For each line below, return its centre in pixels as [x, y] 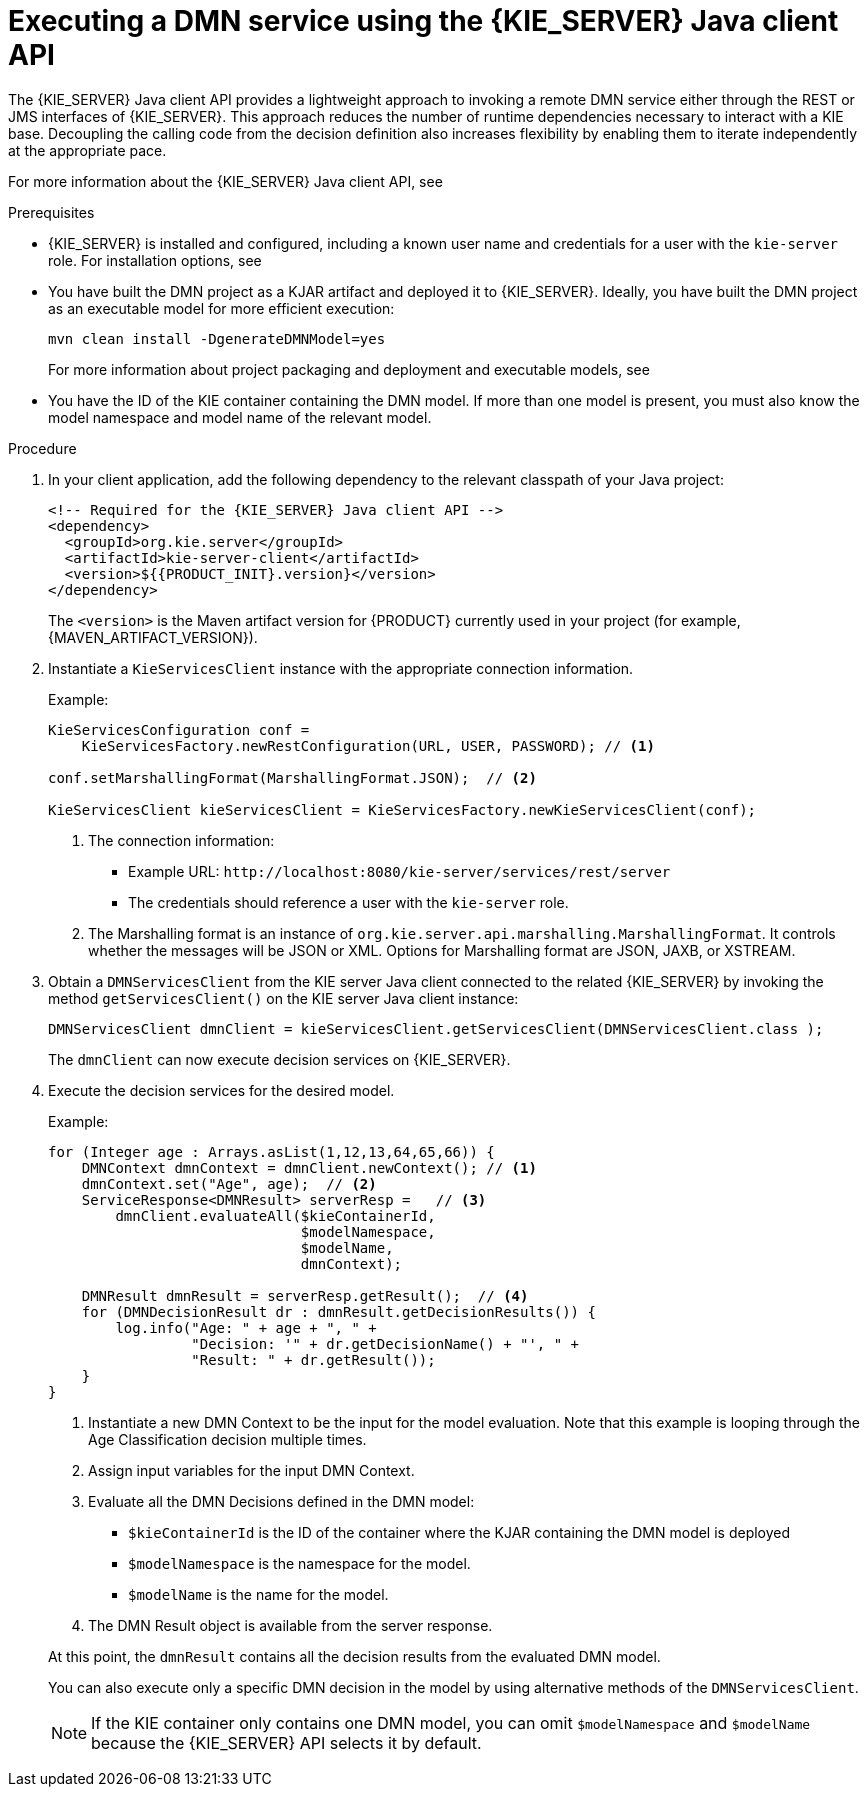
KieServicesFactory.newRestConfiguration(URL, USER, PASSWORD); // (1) [368, 745]
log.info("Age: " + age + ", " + [246, 1327]
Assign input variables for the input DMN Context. [251, 1470]
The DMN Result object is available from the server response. [290, 1625]
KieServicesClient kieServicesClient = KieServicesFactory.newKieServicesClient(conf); [402, 809]
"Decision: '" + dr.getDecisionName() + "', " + [385, 1343]
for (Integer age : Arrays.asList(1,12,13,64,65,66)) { [271, 1151]
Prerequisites [51, 212]
